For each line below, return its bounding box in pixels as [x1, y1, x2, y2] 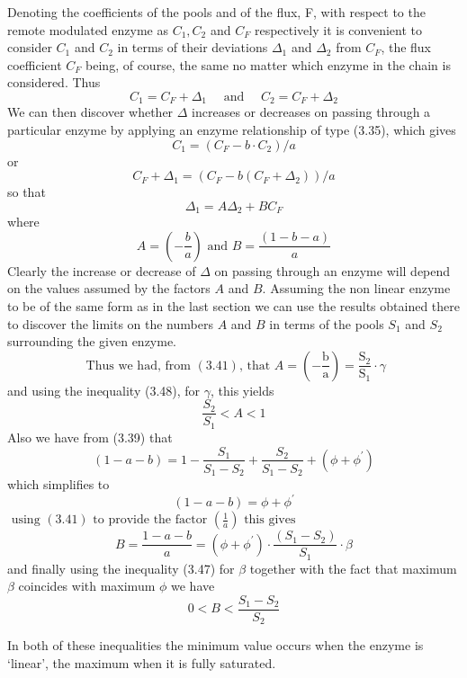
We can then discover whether [7, 103, 174, 121]
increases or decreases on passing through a [192, 103, 431, 121]
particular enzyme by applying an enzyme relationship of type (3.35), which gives [7, 120, 456, 139]
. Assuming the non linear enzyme [262, 279, 451, 298]
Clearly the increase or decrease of [7, 261, 196, 280]
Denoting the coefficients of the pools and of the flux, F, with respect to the [7, 3, 426, 21]
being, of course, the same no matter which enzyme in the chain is [85, 55, 451, 74]
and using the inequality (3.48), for [7, 380, 201, 399]
